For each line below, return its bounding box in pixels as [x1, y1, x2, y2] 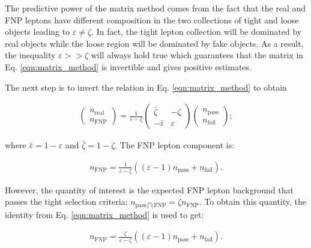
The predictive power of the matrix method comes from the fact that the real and [5, 2, 306, 14]
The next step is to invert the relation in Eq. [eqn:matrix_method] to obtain [5, 80, 287, 93]
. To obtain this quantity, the [199, 195, 307, 208]
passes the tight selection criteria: [5, 195, 128, 208]
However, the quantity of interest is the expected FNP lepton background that [5, 183, 294, 196]
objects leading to [5, 25, 70, 38]
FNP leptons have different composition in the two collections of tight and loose [5, 13, 299, 26]
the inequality [5, 49, 56, 61]
